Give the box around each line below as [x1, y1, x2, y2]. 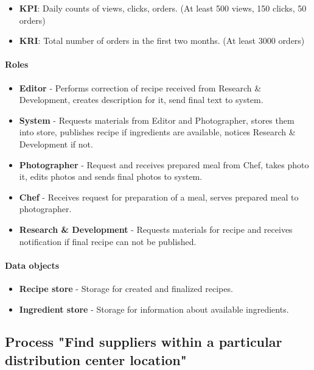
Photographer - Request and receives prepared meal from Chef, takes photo [19, 158, 309, 171]
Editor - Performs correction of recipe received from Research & [19, 81, 262, 94]
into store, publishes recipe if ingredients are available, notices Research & [19, 126, 296, 138]
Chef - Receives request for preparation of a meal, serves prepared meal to [19, 190, 299, 203]
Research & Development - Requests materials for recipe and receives [19, 222, 293, 235]
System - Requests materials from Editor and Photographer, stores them [19, 113, 295, 126]
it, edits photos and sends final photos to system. [19, 170, 203, 183]
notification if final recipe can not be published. [19, 235, 197, 247]
